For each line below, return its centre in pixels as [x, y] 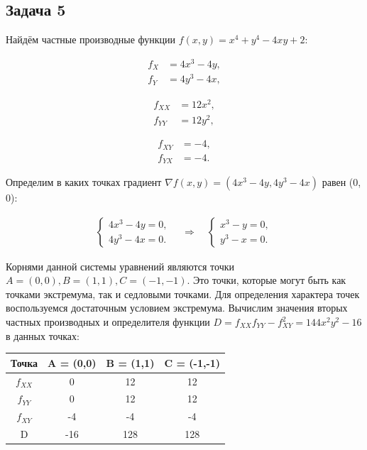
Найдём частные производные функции [91, 39]
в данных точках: [43, 335]
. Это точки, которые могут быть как [267, 280]
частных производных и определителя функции [108, 322]
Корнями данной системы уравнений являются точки [120, 266]
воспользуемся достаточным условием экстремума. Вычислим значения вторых [177, 308]
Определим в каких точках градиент [84, 182]
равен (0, [341, 182]
